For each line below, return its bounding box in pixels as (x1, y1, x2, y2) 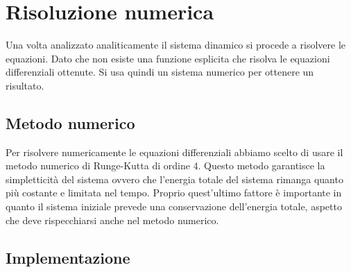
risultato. (6, 78, 44, 92)
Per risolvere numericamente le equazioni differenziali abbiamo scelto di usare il (6, 144, 343, 159)
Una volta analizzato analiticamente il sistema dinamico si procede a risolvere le (6, 37, 345, 52)
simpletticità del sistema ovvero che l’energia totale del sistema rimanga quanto (6, 171, 343, 186)
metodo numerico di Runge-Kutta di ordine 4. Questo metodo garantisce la (6, 158, 325, 173)
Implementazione (6, 246, 130, 268)
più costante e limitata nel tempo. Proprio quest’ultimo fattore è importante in (6, 185, 342, 200)
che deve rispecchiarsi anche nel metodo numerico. (6, 212, 219, 227)
